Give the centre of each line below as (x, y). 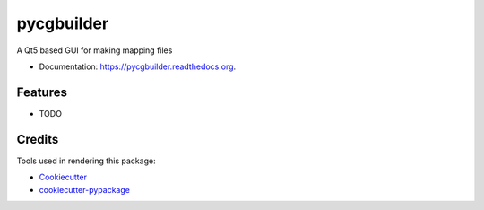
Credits (38, 139)
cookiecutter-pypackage (84, 189)
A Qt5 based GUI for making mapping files (95, 50)
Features (42, 92)
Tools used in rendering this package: (86, 161)
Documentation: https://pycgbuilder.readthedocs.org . (138, 66)
